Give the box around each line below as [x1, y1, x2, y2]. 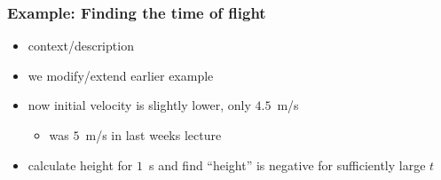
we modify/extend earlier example [28, 66, 214, 84]
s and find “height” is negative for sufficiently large [148, 155, 426, 174]
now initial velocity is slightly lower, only [28, 96, 251, 114]
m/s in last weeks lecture [85, 126, 222, 144]
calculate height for [28, 155, 133, 174]
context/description [28, 36, 134, 55]
